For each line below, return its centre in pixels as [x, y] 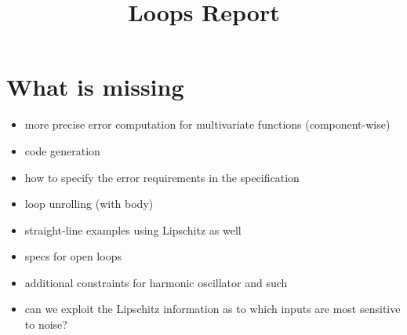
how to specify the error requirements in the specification [162, 177]
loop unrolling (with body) [89, 204]
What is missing [95, 87]
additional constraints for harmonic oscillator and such [156, 282]
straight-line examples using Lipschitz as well [133, 229]
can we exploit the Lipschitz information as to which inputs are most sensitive [213, 309]
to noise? [46, 324]
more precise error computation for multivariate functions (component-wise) [207, 124]
